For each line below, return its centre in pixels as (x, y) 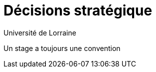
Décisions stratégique (78, 10)
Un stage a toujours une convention (62, 48)
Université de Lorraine (40, 32)
